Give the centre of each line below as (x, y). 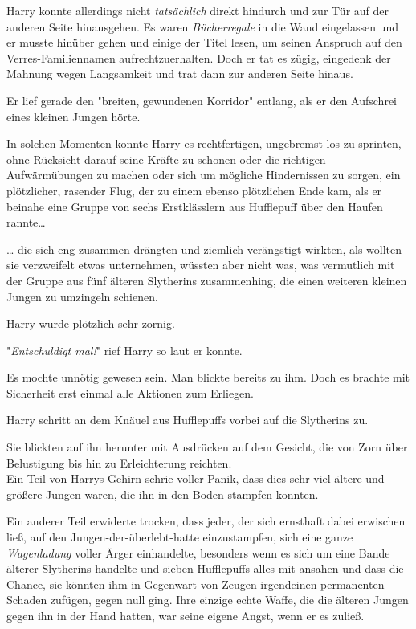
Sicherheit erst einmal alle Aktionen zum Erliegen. (130, 392)
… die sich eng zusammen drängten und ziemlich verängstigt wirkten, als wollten (204, 249)
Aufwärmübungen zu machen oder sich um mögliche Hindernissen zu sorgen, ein (204, 175)
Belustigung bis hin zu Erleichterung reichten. (119, 462)
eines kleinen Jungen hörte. (73, 116)
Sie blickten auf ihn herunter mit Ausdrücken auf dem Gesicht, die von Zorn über (207, 447)
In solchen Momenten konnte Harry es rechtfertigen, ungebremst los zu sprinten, (204, 143)
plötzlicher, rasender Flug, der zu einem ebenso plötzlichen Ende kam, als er (194, 190)
